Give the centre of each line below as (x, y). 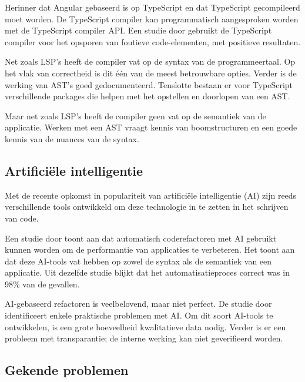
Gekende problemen (67, 370)
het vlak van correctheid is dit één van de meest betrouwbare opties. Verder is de (151, 73)
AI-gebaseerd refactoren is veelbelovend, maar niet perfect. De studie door (138, 304)
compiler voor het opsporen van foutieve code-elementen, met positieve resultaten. (153, 41)
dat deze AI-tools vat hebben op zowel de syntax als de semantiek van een (138, 261)
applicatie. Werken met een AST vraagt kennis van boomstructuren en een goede (151, 127)
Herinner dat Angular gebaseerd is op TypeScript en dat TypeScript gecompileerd (152, 7)
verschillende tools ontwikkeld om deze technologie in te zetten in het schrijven (147, 207)
